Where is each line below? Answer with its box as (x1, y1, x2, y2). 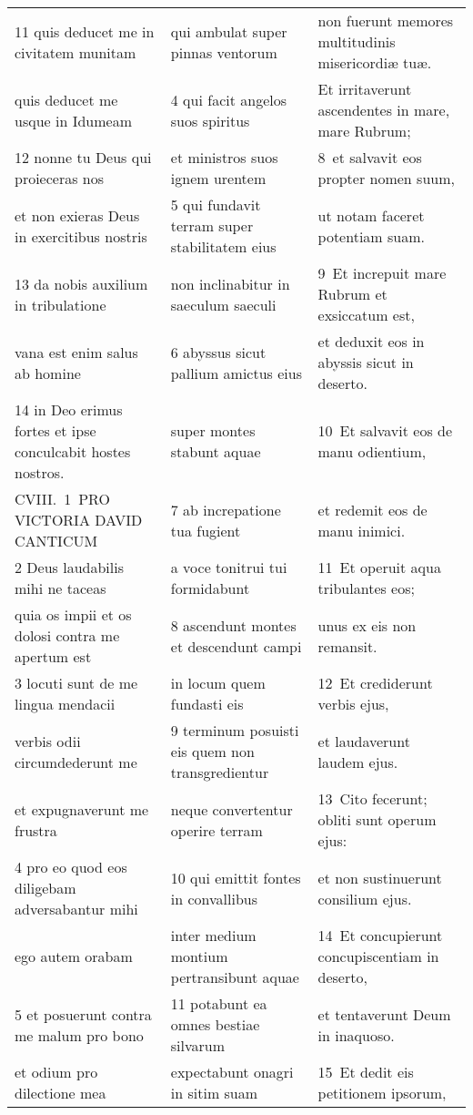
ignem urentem (170, 168, 267, 189)
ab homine (15, 362, 81, 384)
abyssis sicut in (317, 352, 414, 373)
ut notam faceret (317, 204, 425, 226)
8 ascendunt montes (170, 614, 297, 636)
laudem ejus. (317, 751, 398, 772)
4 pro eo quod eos (15, 856, 127, 877)
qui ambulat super (170, 20, 287, 42)
